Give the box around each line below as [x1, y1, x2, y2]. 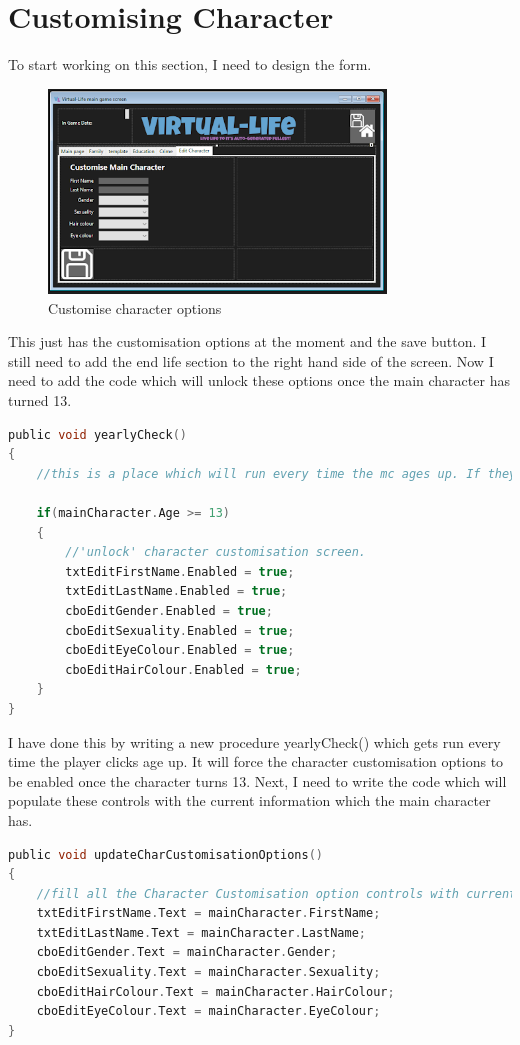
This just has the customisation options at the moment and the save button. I [8, 331, 487, 352]
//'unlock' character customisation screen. [65, 545, 366, 560]
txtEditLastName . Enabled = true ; [65, 584, 288, 599]
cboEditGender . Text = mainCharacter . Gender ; [36, 945, 338, 960]
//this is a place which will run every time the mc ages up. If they [36, 466, 517, 481]
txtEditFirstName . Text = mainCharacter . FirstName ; [36, 906, 381, 921]
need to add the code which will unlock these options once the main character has [8, 370, 510, 391]
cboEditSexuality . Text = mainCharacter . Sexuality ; [36, 965, 381, 980]
